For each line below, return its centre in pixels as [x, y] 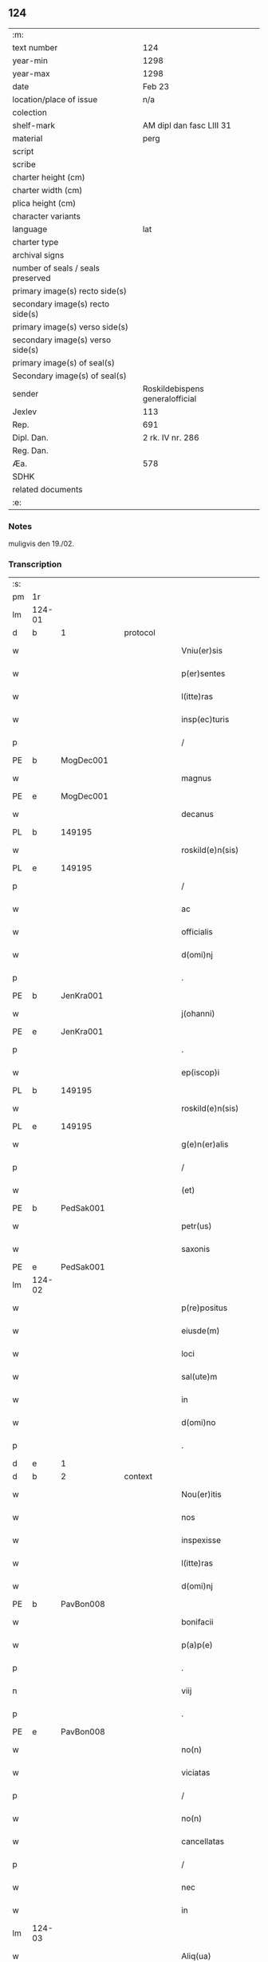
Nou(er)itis [201, 1494]
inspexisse [201, 1541]
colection [30, 113]
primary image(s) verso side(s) [71, 326]
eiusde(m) [200, 1331]
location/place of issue [55, 99]
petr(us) [196, 1226]
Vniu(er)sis [202, 651]
